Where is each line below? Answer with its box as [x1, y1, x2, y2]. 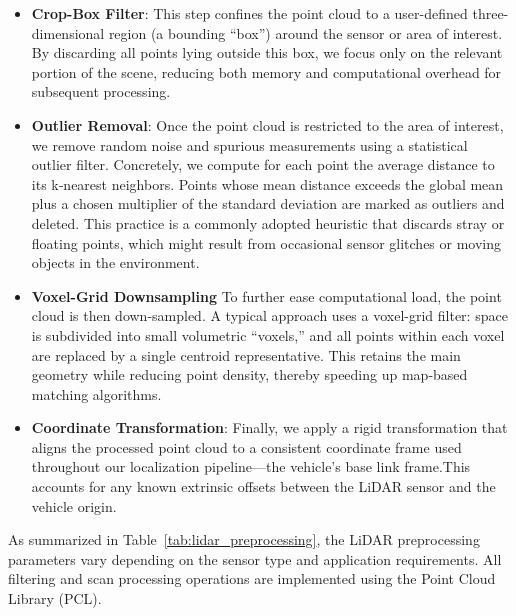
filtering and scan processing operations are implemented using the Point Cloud [8, 568, 496, 589]
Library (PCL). [8, 588, 102, 609]
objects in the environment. [31, 252, 200, 273]
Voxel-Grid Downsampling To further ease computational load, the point [31, 285, 502, 306]
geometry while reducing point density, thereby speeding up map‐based [31, 364, 468, 385]
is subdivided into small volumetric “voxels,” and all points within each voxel [31, 324, 505, 345]
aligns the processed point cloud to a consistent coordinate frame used [31, 436, 462, 457]
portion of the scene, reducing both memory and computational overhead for [31, 61, 502, 82]
